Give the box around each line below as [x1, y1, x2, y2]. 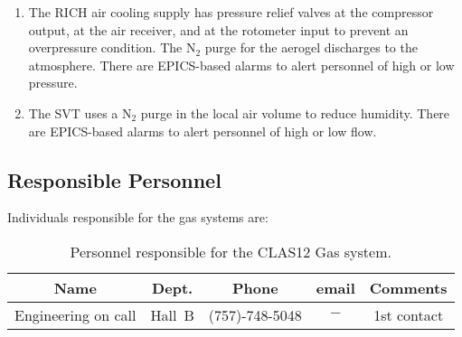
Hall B [150, 304, 194, 325]
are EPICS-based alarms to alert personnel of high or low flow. [28, 121, 377, 140]
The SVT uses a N [28, 103, 132, 122]
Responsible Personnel [7, 165, 222, 193]
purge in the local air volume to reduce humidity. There [140, 103, 450, 122]
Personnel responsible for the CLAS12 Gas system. [70, 240, 391, 262]
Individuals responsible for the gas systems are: [7, 208, 269, 227]
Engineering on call [14, 304, 137, 325]
